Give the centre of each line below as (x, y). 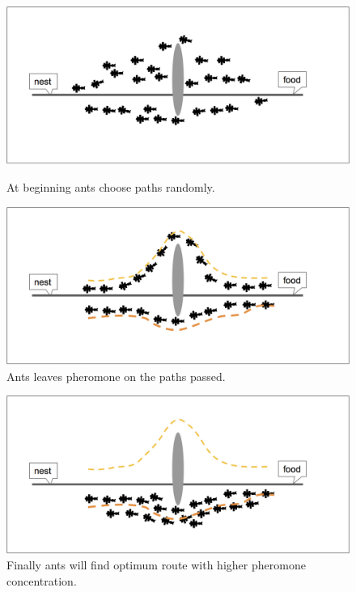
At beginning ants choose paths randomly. (111, 187)
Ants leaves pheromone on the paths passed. (116, 376)
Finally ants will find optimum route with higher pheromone (156, 565)
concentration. (42, 580)
